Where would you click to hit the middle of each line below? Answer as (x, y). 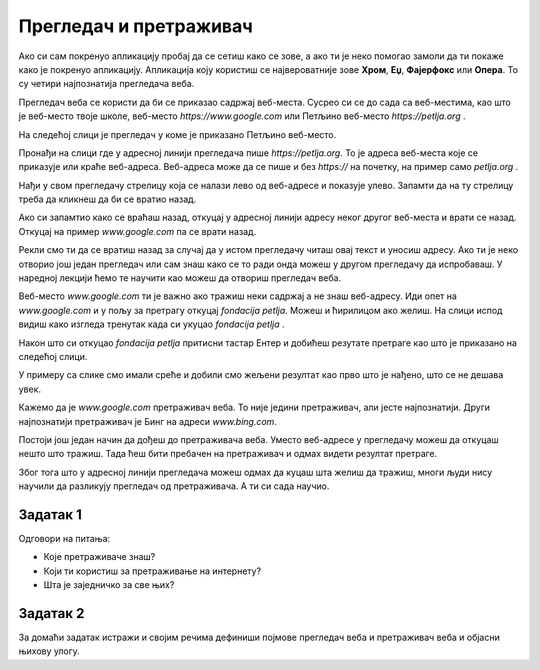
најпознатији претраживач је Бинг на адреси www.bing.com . (147, 421)
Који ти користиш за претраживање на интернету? (152, 571)
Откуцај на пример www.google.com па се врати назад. (137, 231)
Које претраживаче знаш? (99, 557)
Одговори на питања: (64, 538)
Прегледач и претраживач (136, 26)
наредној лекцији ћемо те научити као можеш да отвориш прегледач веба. (180, 278)
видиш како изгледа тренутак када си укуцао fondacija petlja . (151, 324)
